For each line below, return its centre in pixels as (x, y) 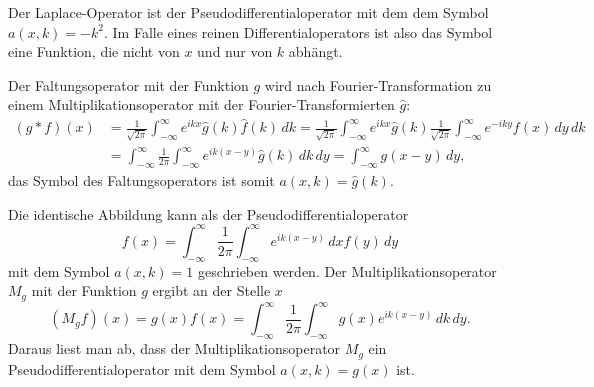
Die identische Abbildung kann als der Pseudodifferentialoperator (208, 213)
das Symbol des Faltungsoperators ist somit (141, 180)
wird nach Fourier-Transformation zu (378, 84)
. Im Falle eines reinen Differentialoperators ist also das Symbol (298, 31)
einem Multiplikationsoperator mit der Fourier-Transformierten (201, 104)
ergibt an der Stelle (211, 290)
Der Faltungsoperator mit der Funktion (128, 84)
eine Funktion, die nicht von (94, 51)
